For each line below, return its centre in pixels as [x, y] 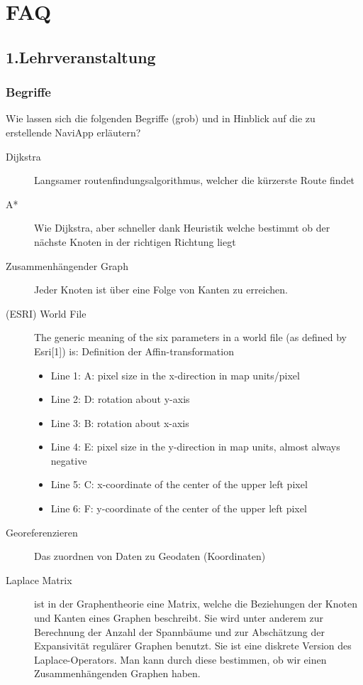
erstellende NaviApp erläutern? [73, 132]
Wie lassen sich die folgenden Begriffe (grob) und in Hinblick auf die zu [161, 118]
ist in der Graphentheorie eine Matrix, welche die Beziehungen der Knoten [196, 604]
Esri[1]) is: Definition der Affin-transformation [134, 351]
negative [69, 460]
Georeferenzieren [42, 532]
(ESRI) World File [46, 313]
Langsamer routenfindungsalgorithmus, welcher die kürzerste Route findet [195, 180]
